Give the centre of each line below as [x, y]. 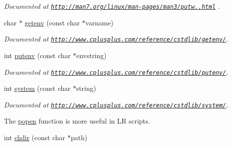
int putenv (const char [37, 55]
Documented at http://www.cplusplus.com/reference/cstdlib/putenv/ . [116, 72]
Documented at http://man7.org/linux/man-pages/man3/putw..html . [112, 6]
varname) [99, 22]
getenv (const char [52, 22]
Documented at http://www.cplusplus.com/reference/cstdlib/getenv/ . [116, 39]
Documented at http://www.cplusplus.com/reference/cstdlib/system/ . [116, 104]
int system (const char [37, 88]
